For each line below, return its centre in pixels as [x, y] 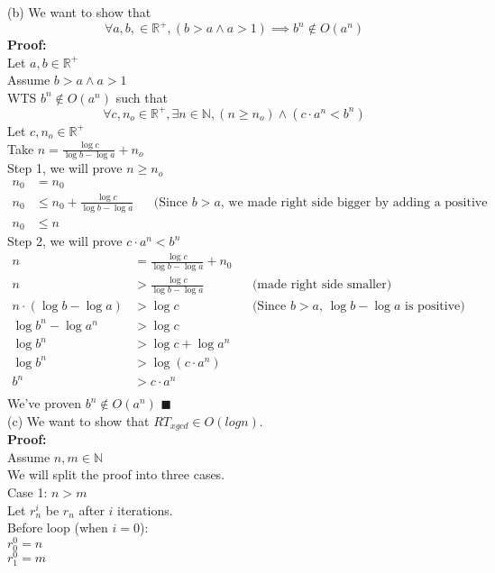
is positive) [435, 307]
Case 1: [27, 492]
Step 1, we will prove [65, 168]
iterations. [145, 509]
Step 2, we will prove [65, 241]
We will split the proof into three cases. [116, 474]
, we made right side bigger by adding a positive [354, 202]
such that [142, 97]
